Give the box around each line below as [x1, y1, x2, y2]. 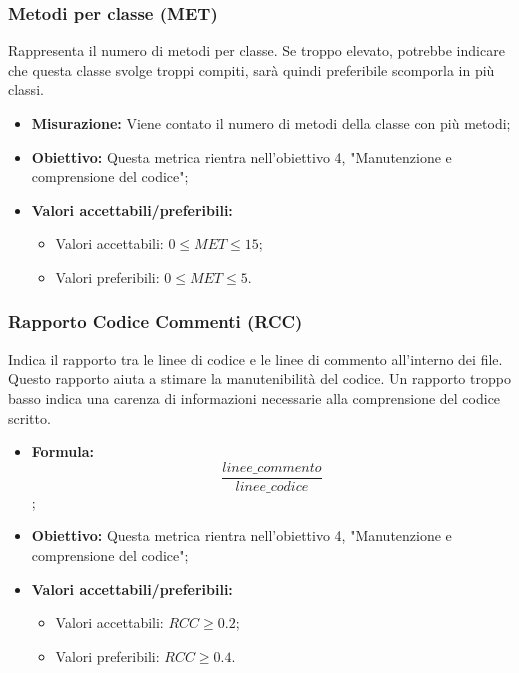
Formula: [31, 441, 94, 462]
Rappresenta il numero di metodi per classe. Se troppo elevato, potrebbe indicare [8, 40, 505, 61]
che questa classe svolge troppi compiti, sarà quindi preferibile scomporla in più [8, 59, 495, 80]
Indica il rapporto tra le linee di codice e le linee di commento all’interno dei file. [8, 348, 503, 369]
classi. [8, 79, 44, 100]
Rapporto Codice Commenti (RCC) [8, 309, 303, 334]
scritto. [8, 407, 51, 428]
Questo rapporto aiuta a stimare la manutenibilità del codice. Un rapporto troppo [8, 368, 511, 389]
